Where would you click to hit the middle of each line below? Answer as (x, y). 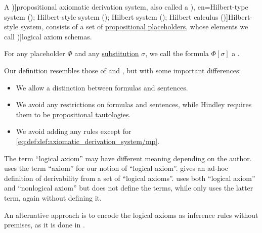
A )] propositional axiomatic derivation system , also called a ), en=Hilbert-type (126, 7)
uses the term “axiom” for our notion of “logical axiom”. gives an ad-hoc (116, 168)
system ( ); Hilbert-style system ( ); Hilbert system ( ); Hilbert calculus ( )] (116, 16)
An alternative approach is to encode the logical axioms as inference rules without (131, 215)
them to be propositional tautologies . (73, 114)
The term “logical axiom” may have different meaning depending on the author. (128, 158)
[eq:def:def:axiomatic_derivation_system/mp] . (88, 141)
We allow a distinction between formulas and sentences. (102, 87)
